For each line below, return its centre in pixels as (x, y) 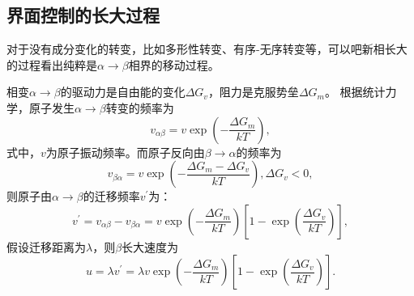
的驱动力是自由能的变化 (123, 92)
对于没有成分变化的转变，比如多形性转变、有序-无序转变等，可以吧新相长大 (207, 49)
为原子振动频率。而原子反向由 (125, 152)
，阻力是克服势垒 (253, 92)
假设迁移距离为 (46, 246)
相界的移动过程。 (174, 64)
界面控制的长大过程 (83, 15)
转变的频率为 (140, 107)
